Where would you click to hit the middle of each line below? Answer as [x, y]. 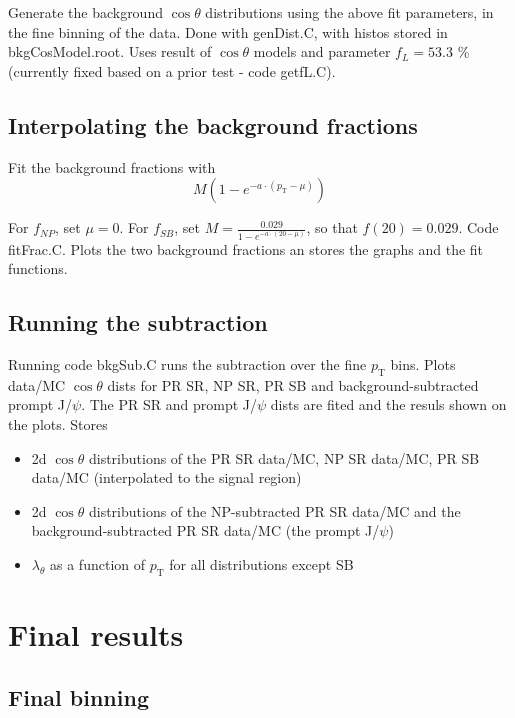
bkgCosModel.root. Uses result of [110, 51]
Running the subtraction [138, 322]
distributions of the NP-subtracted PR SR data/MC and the [274, 510]
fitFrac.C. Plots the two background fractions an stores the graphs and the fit [246, 248]
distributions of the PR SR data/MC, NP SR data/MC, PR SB [284, 457]
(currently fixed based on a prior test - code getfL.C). [172, 70]
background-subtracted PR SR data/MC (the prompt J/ [205, 530]
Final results [96, 633]
